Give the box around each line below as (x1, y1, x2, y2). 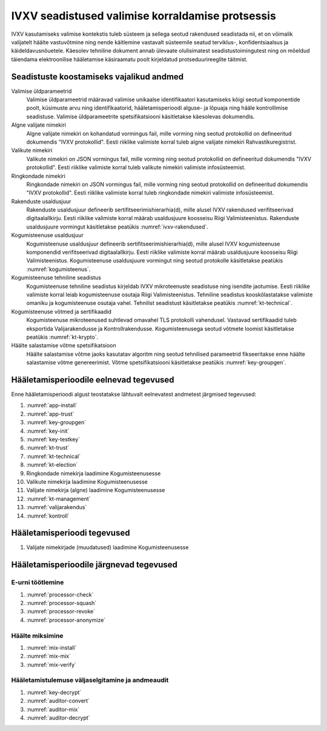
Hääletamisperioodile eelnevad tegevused (11, 375, 175, 385)
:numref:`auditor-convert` (26, 697, 90, 704)
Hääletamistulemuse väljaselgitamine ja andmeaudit (11, 676, 169, 684)
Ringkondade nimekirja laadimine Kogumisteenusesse (26, 470, 161, 477)
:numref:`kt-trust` (26, 444, 70, 452)
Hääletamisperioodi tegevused (11, 528, 130, 538)
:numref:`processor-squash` (26, 599, 97, 606)
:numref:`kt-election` (26, 461, 78, 469)
